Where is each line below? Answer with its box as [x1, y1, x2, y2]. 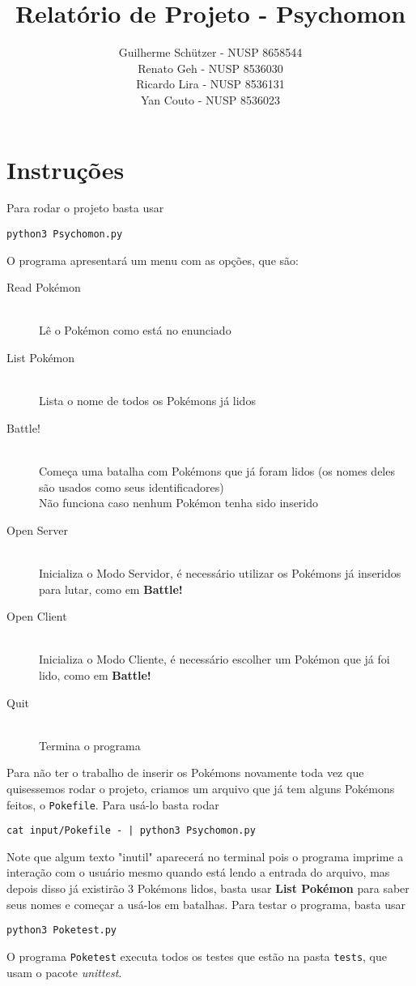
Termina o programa [39, 736, 141, 753]
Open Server [6, 521, 68, 538]
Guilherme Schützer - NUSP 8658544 [118, 44, 303, 61]
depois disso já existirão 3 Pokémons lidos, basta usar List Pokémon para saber [6, 880, 410, 897]
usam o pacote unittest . [6, 963, 122, 980]
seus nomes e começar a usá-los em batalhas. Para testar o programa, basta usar [6, 895, 405, 912]
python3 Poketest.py [6, 924, 117, 937]
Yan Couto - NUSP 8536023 [140, 91, 281, 108]
